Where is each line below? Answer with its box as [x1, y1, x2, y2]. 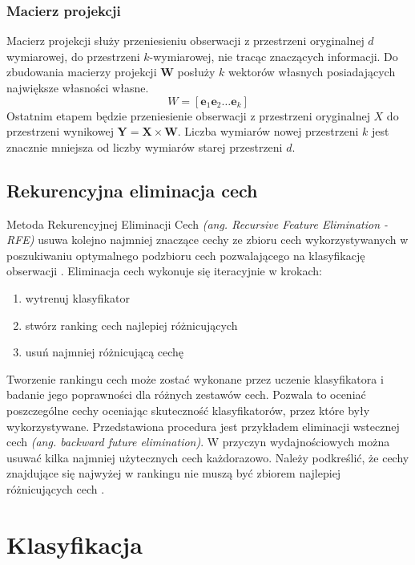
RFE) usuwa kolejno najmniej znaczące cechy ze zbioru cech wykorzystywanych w [6, 231, 409, 248]
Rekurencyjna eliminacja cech [6, 177, 258, 202]
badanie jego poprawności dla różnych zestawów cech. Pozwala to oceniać [6, 386, 366, 403]
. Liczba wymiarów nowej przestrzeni [177, 123, 359, 140]
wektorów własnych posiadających [228, 63, 396, 80]
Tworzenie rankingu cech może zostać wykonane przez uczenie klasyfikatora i [6, 370, 384, 387]
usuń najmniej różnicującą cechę [25, 343, 184, 360]
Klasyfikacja [6, 527, 143, 560]
